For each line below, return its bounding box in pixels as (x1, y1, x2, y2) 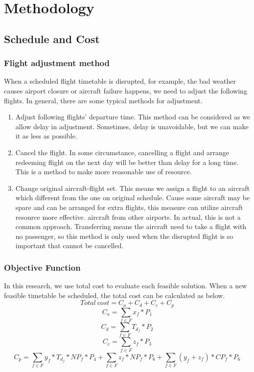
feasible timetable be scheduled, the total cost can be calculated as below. (4, 290, 225, 300)
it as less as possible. (15, 131, 77, 141)
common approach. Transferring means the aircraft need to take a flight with (15, 221, 247, 232)
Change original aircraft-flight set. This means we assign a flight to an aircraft (15, 183, 250, 193)
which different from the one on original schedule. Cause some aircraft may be (15, 192, 250, 203)
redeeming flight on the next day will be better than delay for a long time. (15, 157, 239, 167)
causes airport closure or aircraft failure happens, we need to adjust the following (4, 85, 247, 95)
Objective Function (4, 261, 81, 273)
